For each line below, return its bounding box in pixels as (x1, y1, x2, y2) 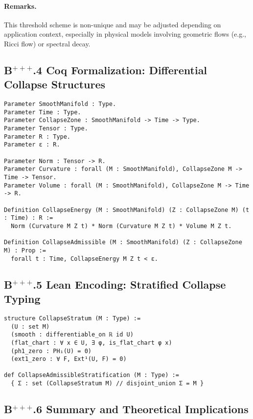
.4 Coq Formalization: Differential (33, 62, 207, 77)
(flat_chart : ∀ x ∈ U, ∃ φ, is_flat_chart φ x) (11, 339, 172, 346)
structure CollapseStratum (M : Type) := (4, 314, 141, 322)
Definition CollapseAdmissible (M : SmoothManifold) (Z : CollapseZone (4, 239, 242, 246)
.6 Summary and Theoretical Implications (33, 401, 249, 417)
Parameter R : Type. (4, 133, 71, 140)
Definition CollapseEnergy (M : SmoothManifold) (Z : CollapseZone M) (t (4, 206, 250, 213)
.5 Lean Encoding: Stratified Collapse (33, 276, 226, 292)
